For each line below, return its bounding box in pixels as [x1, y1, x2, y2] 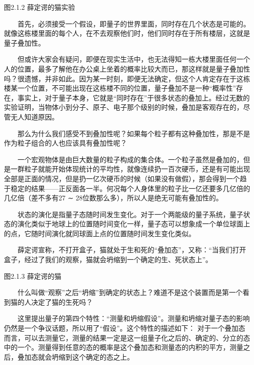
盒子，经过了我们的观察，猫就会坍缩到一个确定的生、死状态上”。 [4, 254, 212, 265]
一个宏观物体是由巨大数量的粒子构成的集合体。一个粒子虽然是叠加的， [18, 154, 243, 164]
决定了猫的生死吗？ [31, 296, 93, 307]
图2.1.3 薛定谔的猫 [4, 270, 62, 281]
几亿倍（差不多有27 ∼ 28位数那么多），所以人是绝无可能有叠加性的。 [4, 193, 223, 203]
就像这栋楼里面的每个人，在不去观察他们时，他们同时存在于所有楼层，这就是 [4, 28, 250, 38]
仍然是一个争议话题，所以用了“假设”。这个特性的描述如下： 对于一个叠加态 [4, 323, 245, 333]
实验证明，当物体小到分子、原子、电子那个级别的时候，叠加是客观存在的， [4, 102, 243, 112]
